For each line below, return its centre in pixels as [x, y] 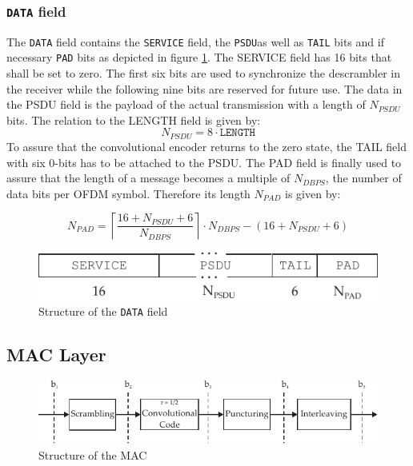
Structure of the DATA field [103, 311]
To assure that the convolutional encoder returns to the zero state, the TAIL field [207, 146]
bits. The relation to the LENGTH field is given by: [134, 119]
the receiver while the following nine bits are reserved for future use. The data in [204, 88]
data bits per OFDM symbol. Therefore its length [128, 193]
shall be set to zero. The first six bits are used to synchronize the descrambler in [203, 73]
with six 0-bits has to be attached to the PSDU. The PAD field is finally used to [204, 162]
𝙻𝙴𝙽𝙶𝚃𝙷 [237, 133]
